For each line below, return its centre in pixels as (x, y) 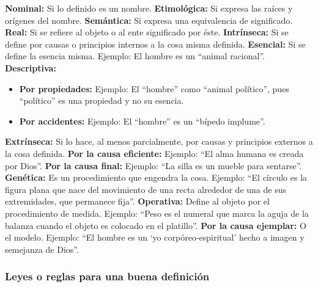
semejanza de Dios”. (42, 249)
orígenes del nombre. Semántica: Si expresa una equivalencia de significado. (149, 20)
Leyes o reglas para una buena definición (107, 276)
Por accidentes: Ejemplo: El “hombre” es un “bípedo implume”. (142, 121)
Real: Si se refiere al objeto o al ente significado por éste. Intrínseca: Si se (147, 32)
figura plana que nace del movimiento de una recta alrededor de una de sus (146, 189)
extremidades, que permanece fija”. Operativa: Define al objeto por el (137, 201)
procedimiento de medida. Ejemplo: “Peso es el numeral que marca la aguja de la (157, 213)
